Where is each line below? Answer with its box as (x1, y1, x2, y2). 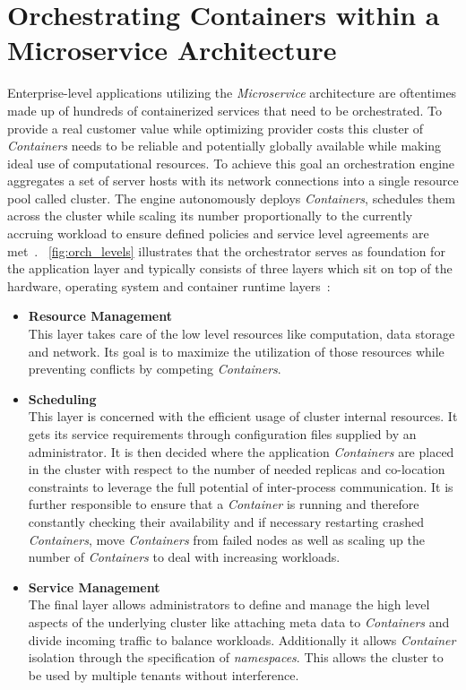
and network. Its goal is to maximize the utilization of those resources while (28, 341, 444, 360)
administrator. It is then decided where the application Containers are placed (28, 442, 454, 461)
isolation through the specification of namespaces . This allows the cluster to (28, 648, 444, 667)
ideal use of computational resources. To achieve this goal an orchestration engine (7, 153, 455, 172)
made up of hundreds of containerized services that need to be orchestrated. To (7, 100, 443, 119)
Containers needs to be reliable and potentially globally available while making (7, 136, 442, 155)
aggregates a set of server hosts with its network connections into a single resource (7, 171, 459, 190)
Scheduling (28, 389, 97, 408)
